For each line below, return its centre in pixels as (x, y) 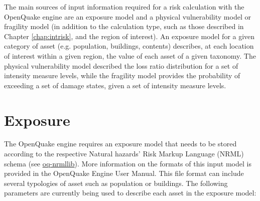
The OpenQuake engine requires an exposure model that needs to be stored (120, 144)
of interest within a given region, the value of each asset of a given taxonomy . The (130, 55)
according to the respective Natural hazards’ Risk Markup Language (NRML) (124, 154)
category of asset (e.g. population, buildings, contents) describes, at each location (129, 46)
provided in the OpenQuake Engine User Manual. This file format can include (124, 173)
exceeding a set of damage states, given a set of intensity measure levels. (115, 85)
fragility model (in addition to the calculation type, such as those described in (124, 26)
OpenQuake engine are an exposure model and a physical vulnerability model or (127, 16)
